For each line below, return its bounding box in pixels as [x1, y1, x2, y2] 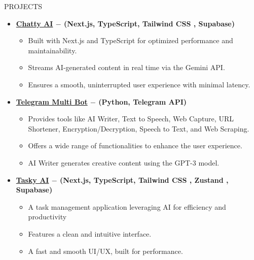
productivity [28, 211, 67, 222]
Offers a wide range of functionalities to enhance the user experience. [28, 140, 242, 151]
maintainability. [28, 45, 77, 55]
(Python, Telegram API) [98, 96, 187, 107]
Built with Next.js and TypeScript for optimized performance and [28, 35, 233, 46]
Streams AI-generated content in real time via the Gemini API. [28, 62, 225, 73]
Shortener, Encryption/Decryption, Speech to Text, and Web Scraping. [28, 123, 249, 134]
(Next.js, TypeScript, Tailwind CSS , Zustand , [60, 174, 229, 185]
